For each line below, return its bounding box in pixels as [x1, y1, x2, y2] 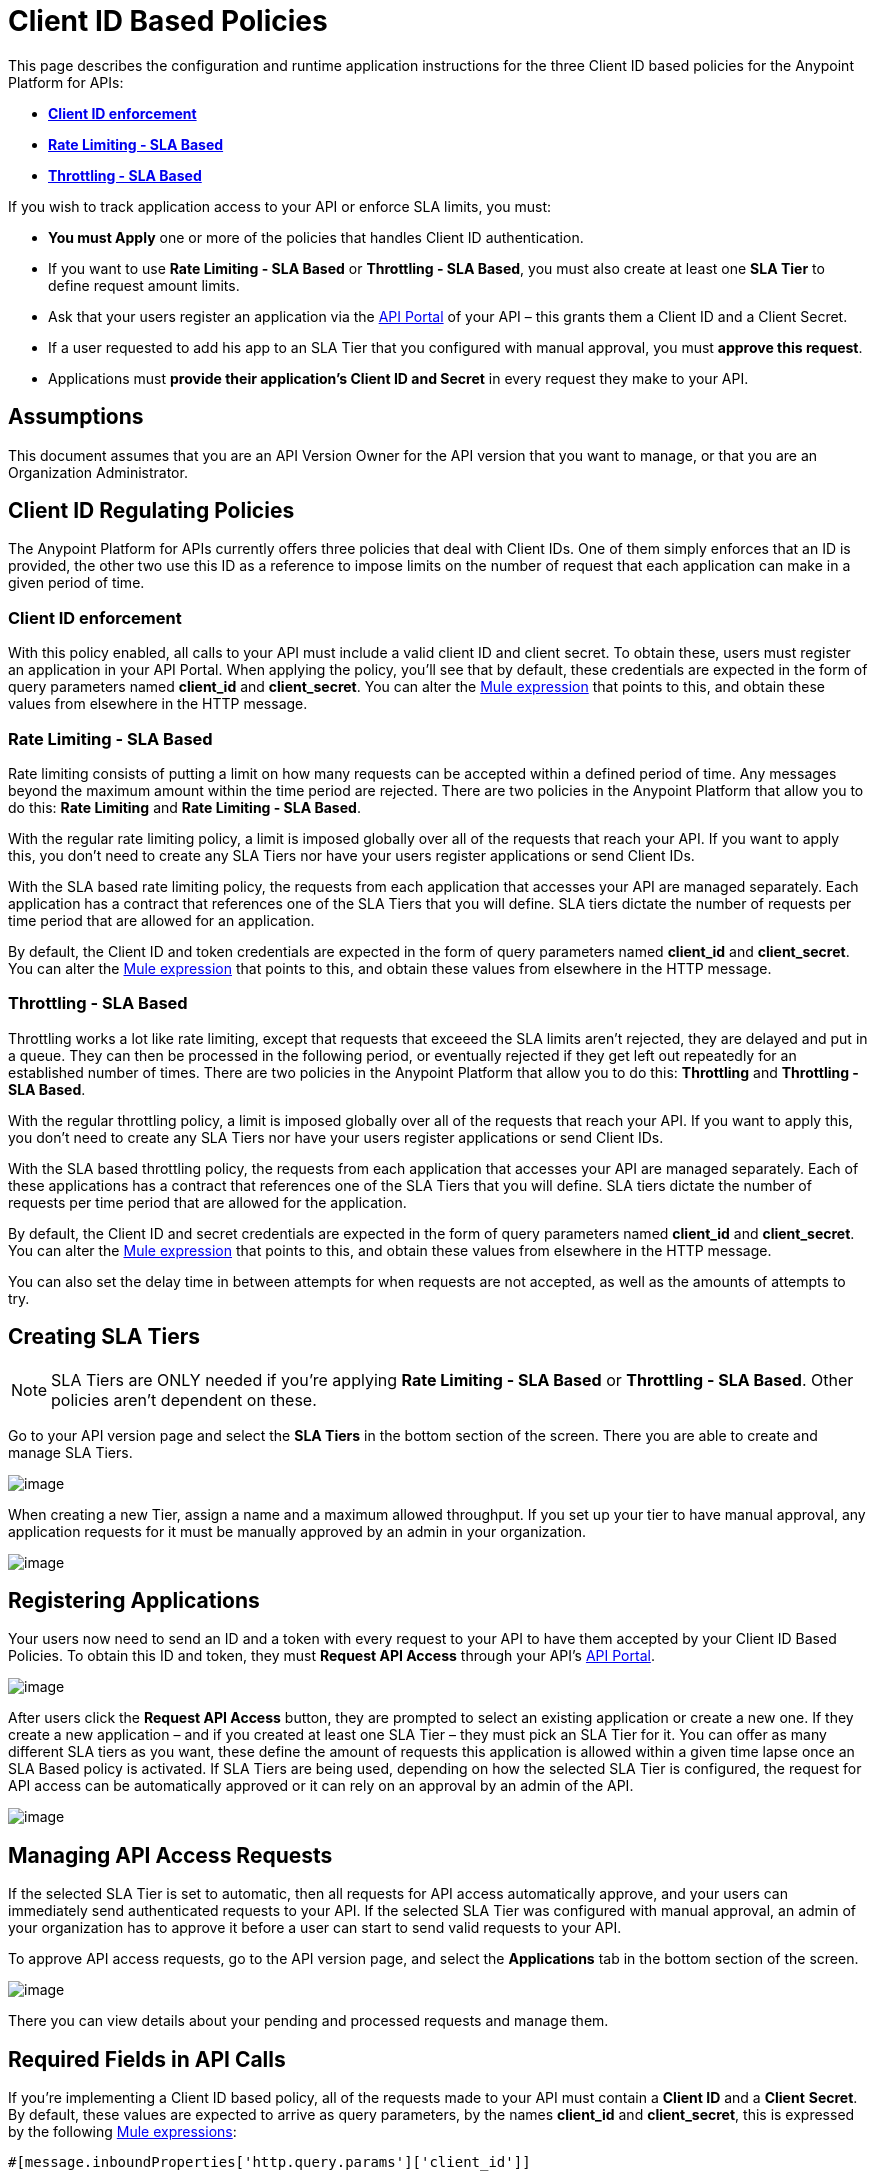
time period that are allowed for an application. [8, 911, 315, 929]
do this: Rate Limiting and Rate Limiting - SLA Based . [8, 798, 361, 816]
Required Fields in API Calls [8, 2046, 286, 2072]
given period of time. [8, 574, 145, 592]
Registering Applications [8, 1587, 260, 1613]
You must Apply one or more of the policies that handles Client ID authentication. [48, 228, 584, 246]
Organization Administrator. [8, 463, 188, 481]
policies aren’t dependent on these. [51, 1389, 317, 1410]
